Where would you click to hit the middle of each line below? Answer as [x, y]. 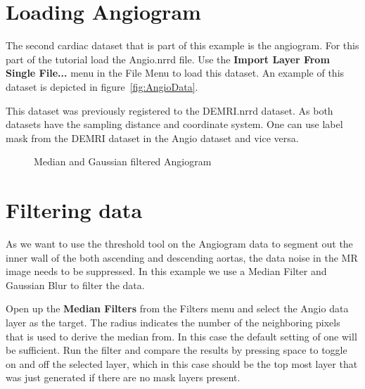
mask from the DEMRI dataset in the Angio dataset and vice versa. [152, 138]
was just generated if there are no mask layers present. [123, 377]
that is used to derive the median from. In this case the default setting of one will [181, 336]
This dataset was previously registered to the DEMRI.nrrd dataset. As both [169, 110]
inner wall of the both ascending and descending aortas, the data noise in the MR [182, 257]
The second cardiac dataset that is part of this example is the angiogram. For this [182, 45]
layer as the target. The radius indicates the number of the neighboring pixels [173, 322]
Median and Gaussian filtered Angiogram [123, 161]
